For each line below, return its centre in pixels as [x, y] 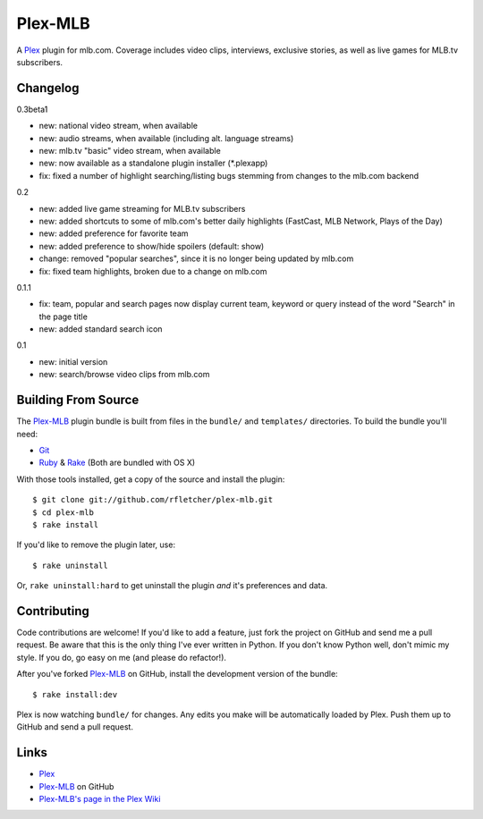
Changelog [48, 88]
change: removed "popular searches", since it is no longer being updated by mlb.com [196, 258]
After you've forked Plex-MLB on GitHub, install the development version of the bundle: [178, 674]
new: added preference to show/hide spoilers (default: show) [152, 246]
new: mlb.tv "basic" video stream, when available [130, 151]
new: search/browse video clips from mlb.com [124, 375]
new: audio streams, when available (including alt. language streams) [166, 138]
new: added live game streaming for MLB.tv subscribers [142, 208]
